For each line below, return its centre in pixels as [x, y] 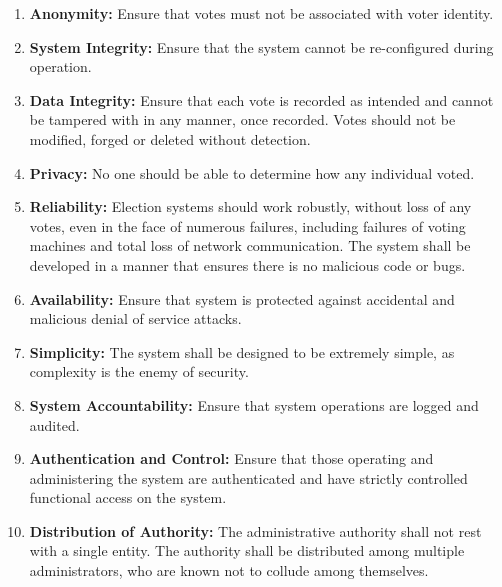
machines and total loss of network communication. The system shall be [250, 245]
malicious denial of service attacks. [135, 318]
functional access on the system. [128, 497]
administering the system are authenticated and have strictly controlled [248, 477]
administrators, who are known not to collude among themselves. [229, 570]
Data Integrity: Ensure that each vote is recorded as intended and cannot [261, 99]
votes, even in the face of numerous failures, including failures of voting [247, 225]
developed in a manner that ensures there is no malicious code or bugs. [247, 264]
